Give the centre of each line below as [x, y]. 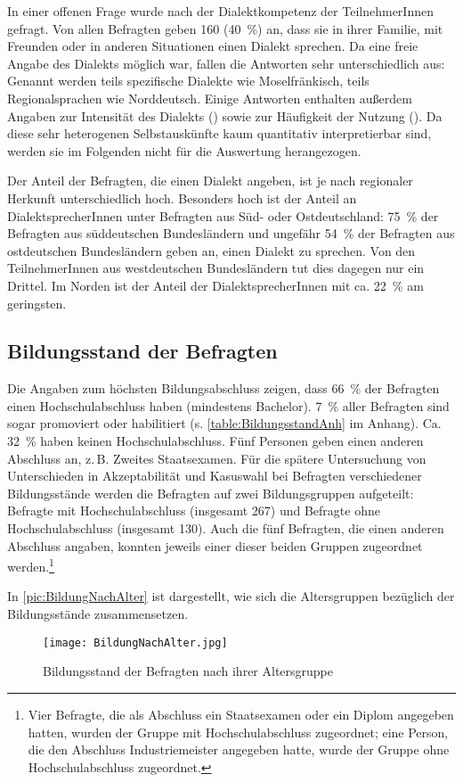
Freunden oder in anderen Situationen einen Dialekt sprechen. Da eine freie [213, 46]
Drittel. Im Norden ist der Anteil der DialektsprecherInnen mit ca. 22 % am [215, 285]
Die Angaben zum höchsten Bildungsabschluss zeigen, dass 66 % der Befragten [223, 388]
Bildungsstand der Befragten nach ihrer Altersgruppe [188, 671]
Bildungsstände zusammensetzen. [98, 614]
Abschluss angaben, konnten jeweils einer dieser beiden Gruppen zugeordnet [215, 545]
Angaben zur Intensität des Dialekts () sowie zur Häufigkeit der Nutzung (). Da [225, 115]
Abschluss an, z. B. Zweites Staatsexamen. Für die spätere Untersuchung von [217, 458]
